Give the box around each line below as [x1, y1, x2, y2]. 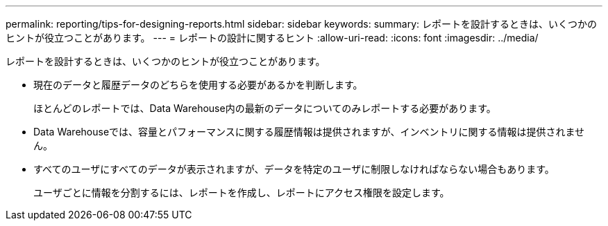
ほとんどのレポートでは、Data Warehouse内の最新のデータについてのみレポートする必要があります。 [33, 102, 496, 114]
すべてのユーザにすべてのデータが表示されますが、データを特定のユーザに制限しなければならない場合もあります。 [33, 163, 555, 175]
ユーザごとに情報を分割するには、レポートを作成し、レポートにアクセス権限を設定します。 [33, 187, 450, 198]
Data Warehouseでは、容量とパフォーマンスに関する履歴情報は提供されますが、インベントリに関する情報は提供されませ [33, 126, 585, 138]
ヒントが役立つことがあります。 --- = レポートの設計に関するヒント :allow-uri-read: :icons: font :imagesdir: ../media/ [6, 32, 539, 44]
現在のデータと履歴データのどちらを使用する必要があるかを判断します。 [33, 79, 363, 91]
